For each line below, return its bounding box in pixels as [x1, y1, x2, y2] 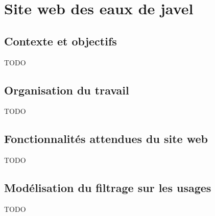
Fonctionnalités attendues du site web [4, 131, 208, 147]
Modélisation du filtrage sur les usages [4, 180, 211, 196]
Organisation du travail [4, 82, 129, 98]
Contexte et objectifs [4, 33, 117, 49]
